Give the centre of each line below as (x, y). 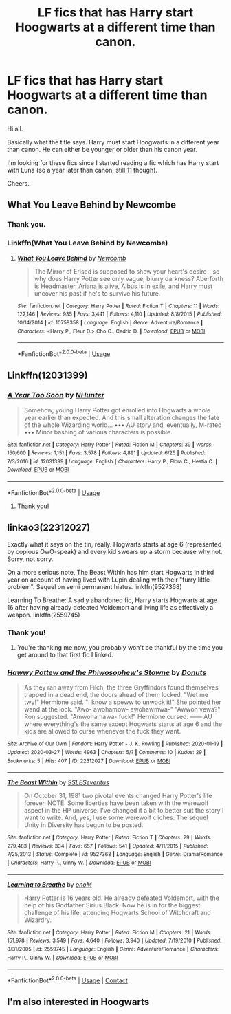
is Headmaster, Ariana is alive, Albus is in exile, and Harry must (123, 286)
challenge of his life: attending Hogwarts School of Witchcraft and (117, 912)
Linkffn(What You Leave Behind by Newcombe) (88, 243)
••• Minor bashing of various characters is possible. (98, 432)
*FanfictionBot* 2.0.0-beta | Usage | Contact (68, 980)
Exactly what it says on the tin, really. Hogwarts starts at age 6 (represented (114, 544)
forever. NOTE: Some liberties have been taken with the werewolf (116, 803)
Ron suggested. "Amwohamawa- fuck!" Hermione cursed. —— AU (118, 717)
